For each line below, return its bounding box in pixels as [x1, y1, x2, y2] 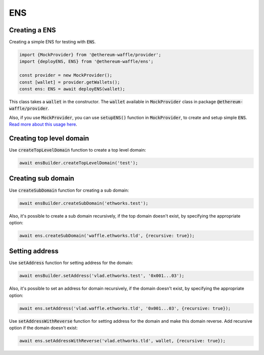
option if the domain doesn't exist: [9, 325, 78, 331]
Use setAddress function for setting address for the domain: [9, 260, 133, 266]
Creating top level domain [9, 134, 89, 142]
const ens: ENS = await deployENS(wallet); [19, 86, 126, 91]
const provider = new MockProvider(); [19, 72, 112, 78]
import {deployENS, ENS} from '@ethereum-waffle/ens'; [19, 59, 154, 65]
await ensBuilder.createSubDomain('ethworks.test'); [19, 200, 149, 206]
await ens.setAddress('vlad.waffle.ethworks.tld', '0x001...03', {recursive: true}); [19, 306, 231, 311]
